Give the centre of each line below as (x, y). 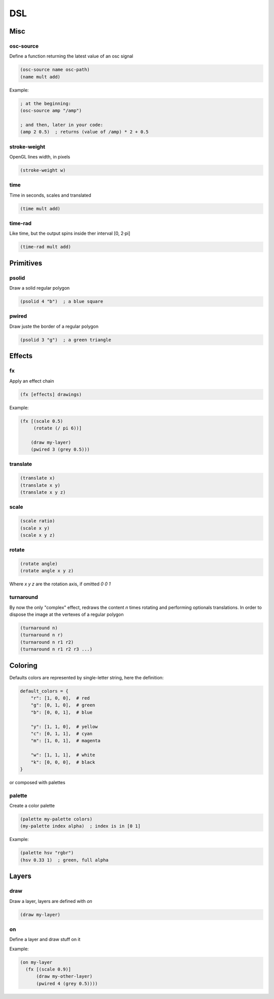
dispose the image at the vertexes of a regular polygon (66, 614)
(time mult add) (40, 209)
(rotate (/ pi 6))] (58, 428)
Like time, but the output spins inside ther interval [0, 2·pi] (70, 233)
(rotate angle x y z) (47, 571)
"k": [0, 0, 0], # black (63, 762)
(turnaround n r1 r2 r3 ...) (56, 649)
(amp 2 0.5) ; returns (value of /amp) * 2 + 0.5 (84, 132)
